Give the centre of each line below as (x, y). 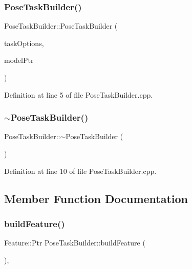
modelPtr (19, 60)
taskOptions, (24, 43)
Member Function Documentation (96, 198)
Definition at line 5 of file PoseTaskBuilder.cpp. (79, 94)
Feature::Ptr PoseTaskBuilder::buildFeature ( (75, 243)
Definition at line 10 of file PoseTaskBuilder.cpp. (80, 171)
